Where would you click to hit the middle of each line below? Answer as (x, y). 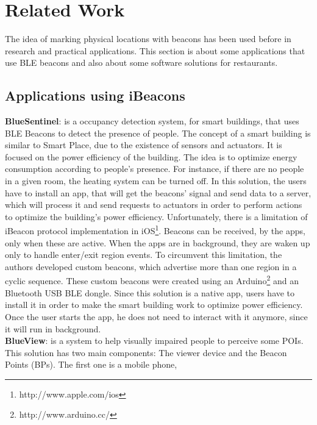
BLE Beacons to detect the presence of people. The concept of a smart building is (158, 133)
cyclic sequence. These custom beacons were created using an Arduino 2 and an (152, 280)
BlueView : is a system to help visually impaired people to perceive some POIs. (154, 341)
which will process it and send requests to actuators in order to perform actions (154, 205)
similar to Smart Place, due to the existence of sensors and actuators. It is (144, 145)
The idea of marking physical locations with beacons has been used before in (148, 39)
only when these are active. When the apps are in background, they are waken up (158, 242)
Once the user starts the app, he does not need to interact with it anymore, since (156, 316)
